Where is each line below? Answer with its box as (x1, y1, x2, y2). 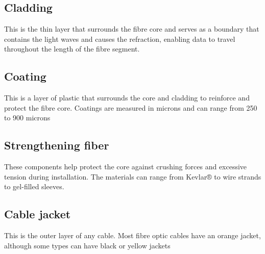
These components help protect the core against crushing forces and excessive (4, 161, 247, 172)
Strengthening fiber (4, 137, 109, 153)
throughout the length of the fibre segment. (4, 43, 140, 54)
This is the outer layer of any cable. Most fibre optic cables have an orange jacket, (4, 230, 261, 241)
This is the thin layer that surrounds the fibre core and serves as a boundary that (4, 23, 259, 34)
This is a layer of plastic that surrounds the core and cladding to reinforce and (4, 92, 250, 103)
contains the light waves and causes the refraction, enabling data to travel (4, 33, 235, 44)
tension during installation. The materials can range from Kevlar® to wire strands (4, 171, 261, 182)
